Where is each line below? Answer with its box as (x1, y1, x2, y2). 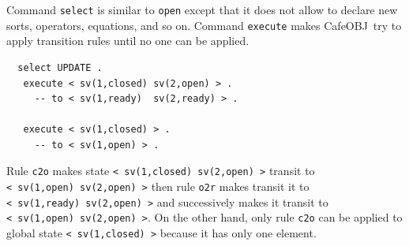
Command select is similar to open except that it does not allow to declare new (6, 2, 398, 17)
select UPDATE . (17, 61, 103, 73)
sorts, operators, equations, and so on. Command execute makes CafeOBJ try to (6, 17, 402, 33)
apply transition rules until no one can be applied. (6, 32, 250, 49)
